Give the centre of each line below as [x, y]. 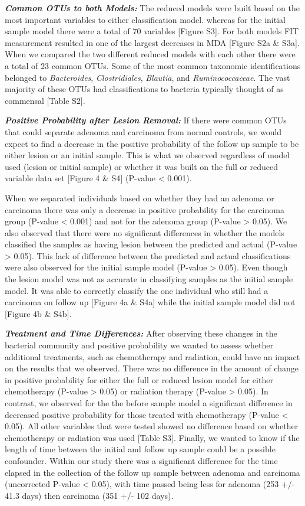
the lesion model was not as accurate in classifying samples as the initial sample [149, 279]
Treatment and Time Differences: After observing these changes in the [141, 333]
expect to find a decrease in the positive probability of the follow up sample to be [152, 143]
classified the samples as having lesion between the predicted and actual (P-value [151, 244]
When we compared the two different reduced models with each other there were [150, 54]
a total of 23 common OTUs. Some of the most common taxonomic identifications [153, 65]
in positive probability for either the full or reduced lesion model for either [139, 379]
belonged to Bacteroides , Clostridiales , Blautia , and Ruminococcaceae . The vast [147, 77]
